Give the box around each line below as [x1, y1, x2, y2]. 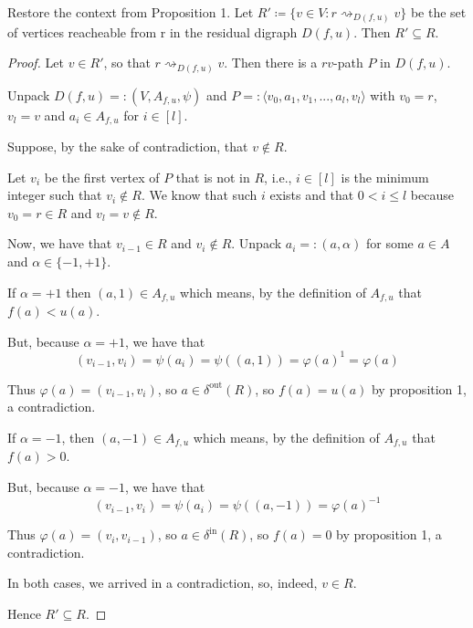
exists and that [269, 185, 354, 204]
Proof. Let [7, 53, 64, 72]
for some [365, 234, 414, 253]
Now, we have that [7, 234, 112, 253]
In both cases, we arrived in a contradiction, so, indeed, [7, 573, 318, 592]
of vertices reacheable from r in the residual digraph [7, 22, 298, 41]
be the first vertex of [44, 167, 160, 186]
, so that [103, 53, 151, 72]
